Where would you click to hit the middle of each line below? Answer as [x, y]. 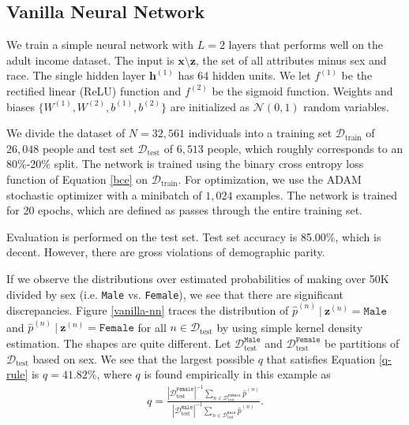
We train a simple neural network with [100, 45]
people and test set [88, 148]
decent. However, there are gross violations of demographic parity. [166, 252]
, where [114, 374]
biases [21, 106]
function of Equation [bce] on [77, 179]
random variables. [346, 106]
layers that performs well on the [306, 45]
